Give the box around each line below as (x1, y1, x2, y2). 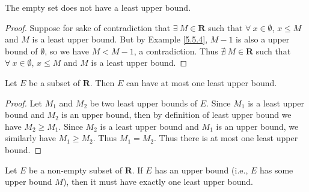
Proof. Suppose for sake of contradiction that (5, 21, 171, 33)
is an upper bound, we (216, 120, 299, 132)
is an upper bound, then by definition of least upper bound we (61, 108, 292, 121)
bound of (5, 44, 38, 57)
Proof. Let (5, 96, 42, 109)
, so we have (44, 44, 90, 57)
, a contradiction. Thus (133, 44, 218, 57)
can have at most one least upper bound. (126, 76, 277, 89)
